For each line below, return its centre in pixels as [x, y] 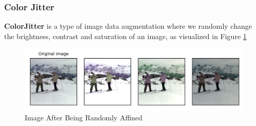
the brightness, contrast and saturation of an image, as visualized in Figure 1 [125, 36]
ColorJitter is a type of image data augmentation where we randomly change [128, 26]
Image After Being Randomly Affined [84, 118]
